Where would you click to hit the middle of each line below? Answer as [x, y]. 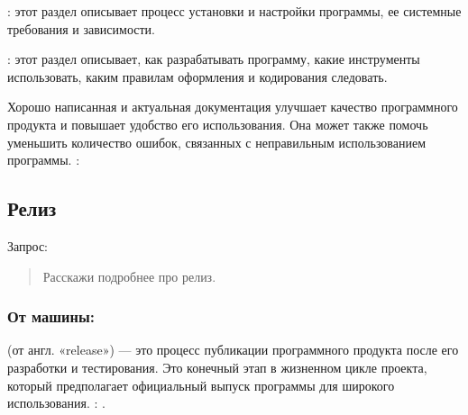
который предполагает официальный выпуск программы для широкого [201, 385]
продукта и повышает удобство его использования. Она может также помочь [218, 124]
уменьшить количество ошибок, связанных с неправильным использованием [217, 142]
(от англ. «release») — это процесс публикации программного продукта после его [233, 350]
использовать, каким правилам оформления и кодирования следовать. [197, 76]
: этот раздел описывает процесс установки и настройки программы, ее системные [234, 11]
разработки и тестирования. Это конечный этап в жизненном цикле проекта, [217, 367]
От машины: [51, 316]
